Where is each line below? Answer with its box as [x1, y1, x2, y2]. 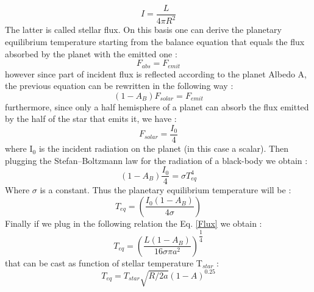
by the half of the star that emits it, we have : [5, 112, 177, 125]
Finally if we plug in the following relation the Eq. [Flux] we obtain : [5, 216, 262, 229]
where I [5, 142, 33, 155]
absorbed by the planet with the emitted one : [5, 47, 177, 60]
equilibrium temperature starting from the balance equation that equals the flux [5, 35, 305, 48]
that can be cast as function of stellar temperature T [5, 256, 202, 269]
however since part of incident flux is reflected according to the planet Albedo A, [5, 67, 307, 80]
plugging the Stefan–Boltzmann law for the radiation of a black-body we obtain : [5, 154, 308, 166]
